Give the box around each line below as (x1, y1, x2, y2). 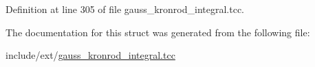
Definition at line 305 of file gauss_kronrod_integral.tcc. (6, 2, 245, 16)
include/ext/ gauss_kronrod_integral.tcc (6, 48, 175, 62)
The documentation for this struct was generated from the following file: (6, 25, 310, 39)
